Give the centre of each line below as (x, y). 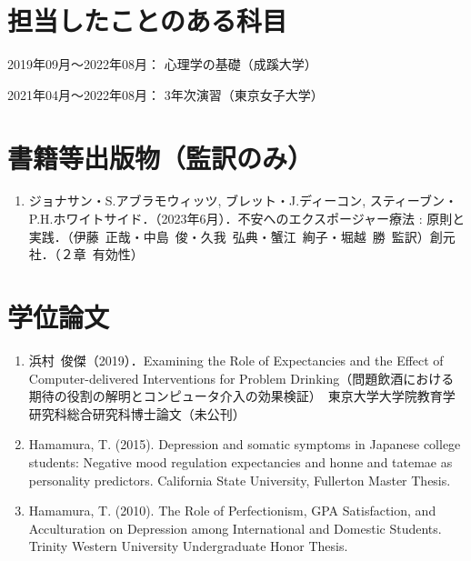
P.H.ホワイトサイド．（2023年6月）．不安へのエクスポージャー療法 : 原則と (247, 219)
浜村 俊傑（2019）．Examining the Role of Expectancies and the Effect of (236, 360)
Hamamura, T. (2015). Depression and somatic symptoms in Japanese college (245, 444)
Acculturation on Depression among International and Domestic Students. (235, 528)
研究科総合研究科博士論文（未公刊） (137, 413)
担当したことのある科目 (147, 20)
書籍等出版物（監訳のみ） (160, 157)
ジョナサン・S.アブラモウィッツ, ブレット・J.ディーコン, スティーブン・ (243, 200)
